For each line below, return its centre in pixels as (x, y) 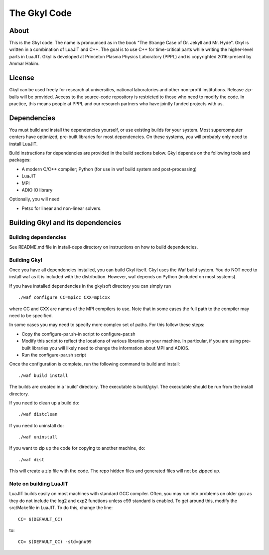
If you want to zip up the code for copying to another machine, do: (77, 448)
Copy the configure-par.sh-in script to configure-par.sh (78, 334)
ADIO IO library (37, 190)
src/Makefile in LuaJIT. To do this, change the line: (61, 508)
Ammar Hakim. (24, 64)
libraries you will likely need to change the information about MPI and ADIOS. (111, 348)
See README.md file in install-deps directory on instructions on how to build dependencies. (104, 247)
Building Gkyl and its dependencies (65, 223)
